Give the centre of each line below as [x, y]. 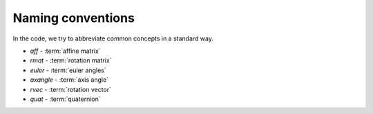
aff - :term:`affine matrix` [65, 51]
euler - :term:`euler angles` [68, 70]
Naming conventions [74, 18]
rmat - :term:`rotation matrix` [71, 60]
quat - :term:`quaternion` [65, 99]
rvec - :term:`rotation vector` [71, 89]
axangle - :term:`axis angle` [69, 80]
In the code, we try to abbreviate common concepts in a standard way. [113, 38]
